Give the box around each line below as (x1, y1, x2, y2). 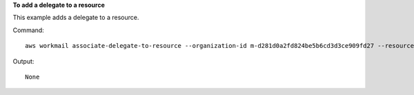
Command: (12, 26, 44, 34)
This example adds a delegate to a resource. (12, 14, 139, 22)
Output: (12, 57, 34, 65)
